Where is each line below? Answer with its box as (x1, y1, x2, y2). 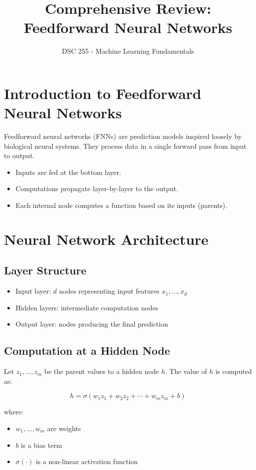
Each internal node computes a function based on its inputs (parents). (15, 200, 227, 210)
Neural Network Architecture (4, 229, 209, 249)
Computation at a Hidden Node (4, 343, 170, 358)
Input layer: (15, 286, 51, 296)
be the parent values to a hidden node (44, 366, 159, 376)
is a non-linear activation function (35, 456, 138, 467)
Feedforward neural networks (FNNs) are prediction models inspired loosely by (4, 131, 242, 141)
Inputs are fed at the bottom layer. (15, 167, 121, 177)
